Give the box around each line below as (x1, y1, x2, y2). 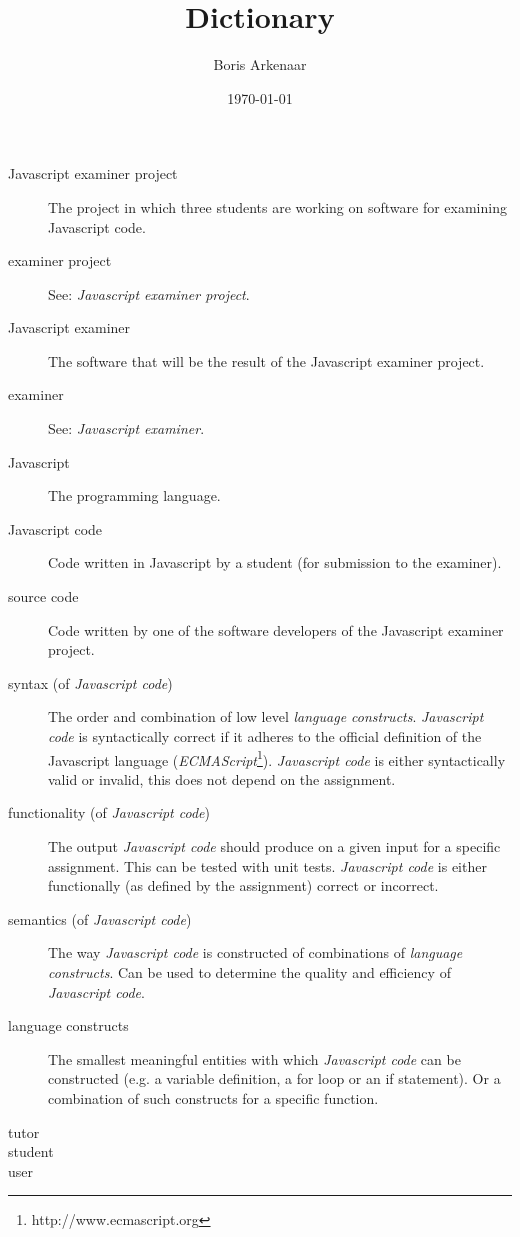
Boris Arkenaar (213, 54, 307, 75)
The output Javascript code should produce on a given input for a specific (48, 836, 501, 857)
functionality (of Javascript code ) (8, 802, 210, 823)
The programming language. (48, 485, 221, 506)
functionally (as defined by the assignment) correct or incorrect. (48, 875, 439, 896)
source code (8, 586, 79, 607)
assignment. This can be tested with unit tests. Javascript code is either (48, 855, 487, 876)
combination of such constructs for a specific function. (48, 1087, 379, 1108)
